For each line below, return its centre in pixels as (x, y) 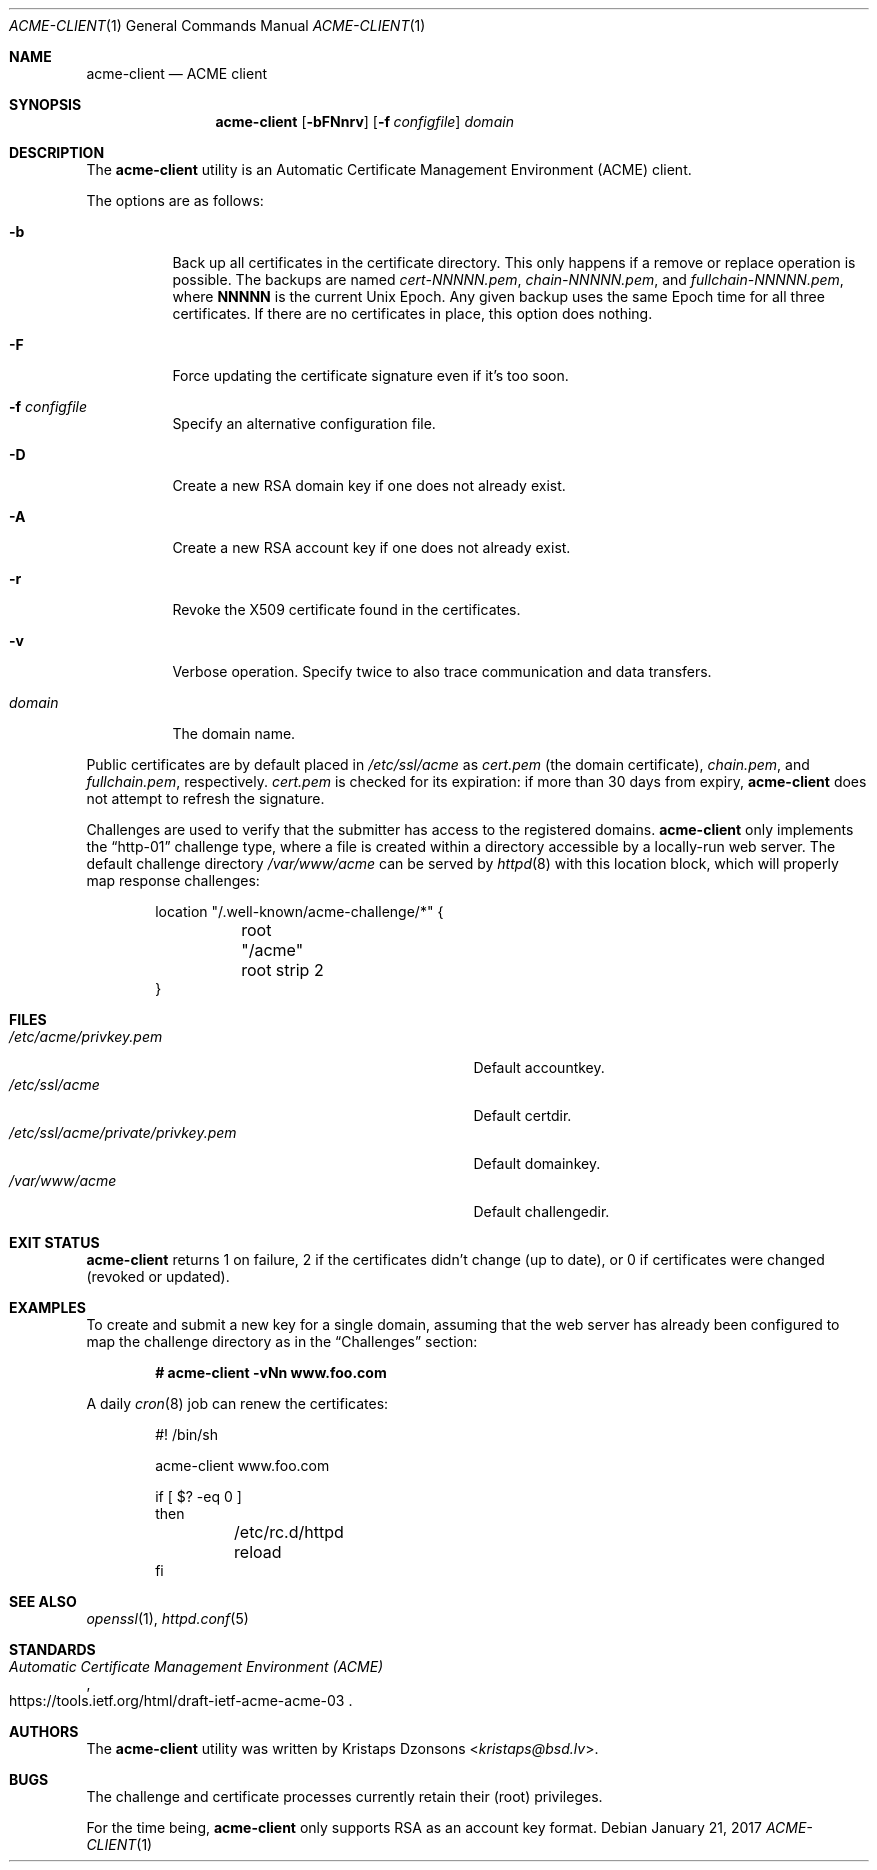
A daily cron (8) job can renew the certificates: (237, 1403)
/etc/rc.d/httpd (289, 1532)
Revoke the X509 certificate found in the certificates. (346, 609)
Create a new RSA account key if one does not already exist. (371, 547)
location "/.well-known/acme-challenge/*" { (299, 911)
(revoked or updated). (158, 1276)
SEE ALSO (43, 1601)
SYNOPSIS (45, 104)
